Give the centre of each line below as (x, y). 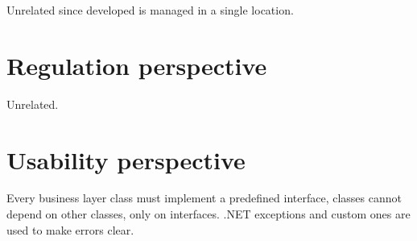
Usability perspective (126, 159)
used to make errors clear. (70, 229)
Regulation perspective (137, 65)
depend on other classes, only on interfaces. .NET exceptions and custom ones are (208, 214)
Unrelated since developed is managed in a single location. (150, 10)
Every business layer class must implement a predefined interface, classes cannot (204, 198)
